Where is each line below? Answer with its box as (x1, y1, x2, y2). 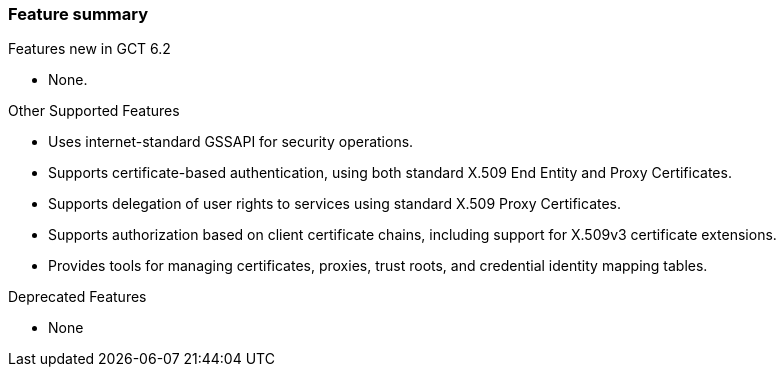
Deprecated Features (8, 288, 147, 306)
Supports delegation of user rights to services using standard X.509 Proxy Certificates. (48, 195, 622, 213)
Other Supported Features (8, 102, 180, 120)
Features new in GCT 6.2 (8, 40, 171, 58)
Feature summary (8, 4, 149, 24)
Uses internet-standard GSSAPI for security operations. (48, 133, 414, 151)
